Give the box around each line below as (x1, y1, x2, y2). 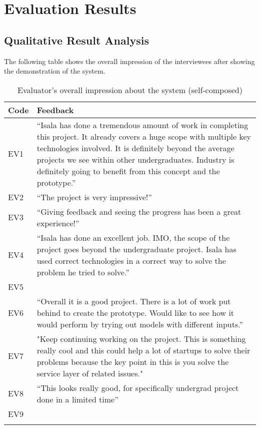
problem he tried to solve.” (36, 266, 129, 278)
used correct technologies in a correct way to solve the (36, 254, 226, 266)
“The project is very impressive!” (36, 191, 152, 203)
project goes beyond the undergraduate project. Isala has (36, 243, 236, 255)
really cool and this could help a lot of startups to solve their (36, 344, 250, 356)
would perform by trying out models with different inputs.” (36, 318, 243, 330)
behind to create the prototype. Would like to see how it (36, 306, 234, 318)
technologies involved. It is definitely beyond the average (36, 142, 234, 154)
